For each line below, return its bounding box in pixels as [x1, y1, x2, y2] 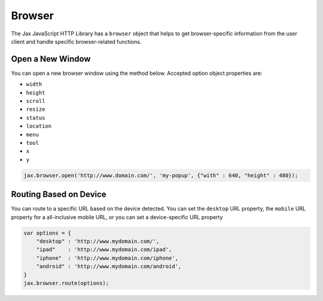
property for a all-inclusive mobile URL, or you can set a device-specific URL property [11, 213, 223, 221]
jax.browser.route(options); [23, 279, 109, 287]
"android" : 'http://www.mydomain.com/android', [36, 263, 182, 270]
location [26, 123, 52, 130]
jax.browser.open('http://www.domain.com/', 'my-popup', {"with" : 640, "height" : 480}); [23, 172, 298, 179]
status [26, 114, 45, 121]
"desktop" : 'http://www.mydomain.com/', [36, 238, 160, 245]
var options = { [23, 229, 72, 236]
